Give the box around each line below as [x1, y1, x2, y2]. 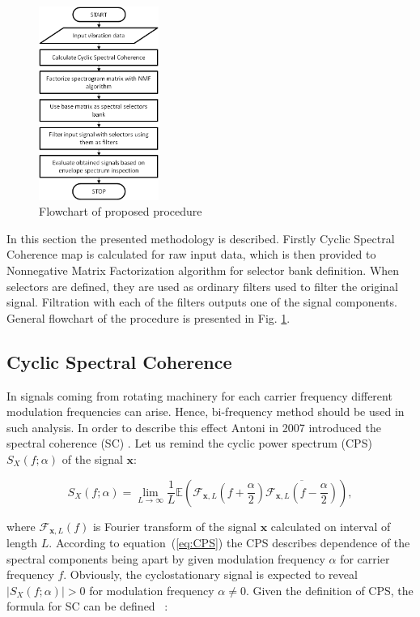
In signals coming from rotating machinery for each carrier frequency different [6, 387, 392, 404]
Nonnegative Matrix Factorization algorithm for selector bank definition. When [6, 262, 400, 279]
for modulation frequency [89, 581, 214, 598]
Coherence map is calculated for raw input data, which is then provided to [6, 246, 376, 263]
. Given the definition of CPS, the [245, 581, 414, 598]
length [6, 534, 38, 551]
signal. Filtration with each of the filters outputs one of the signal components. [6, 294, 397, 311]
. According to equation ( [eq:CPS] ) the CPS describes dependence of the [49, 534, 410, 551]
